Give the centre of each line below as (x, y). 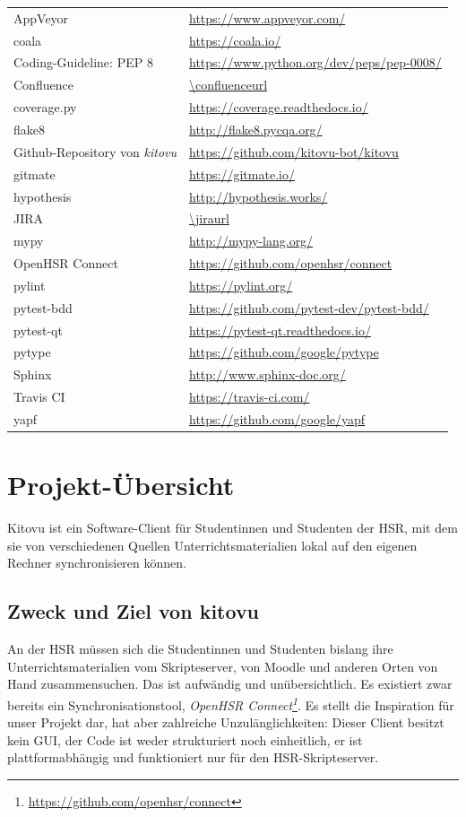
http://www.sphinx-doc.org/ (268, 374)
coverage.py (45, 107)
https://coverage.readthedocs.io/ (279, 107)
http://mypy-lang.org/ (251, 241)
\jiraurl (209, 218)
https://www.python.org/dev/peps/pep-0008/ (315, 62)
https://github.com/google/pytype (284, 352)
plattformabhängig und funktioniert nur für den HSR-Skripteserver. (193, 757)
